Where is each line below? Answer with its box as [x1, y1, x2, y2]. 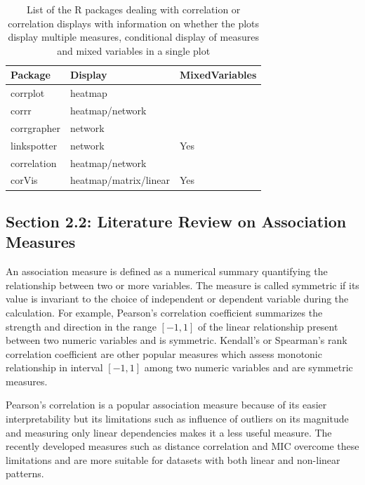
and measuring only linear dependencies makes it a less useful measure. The [6, 425, 332, 439]
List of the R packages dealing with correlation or [26, 2, 241, 16]
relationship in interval [6, 360, 103, 375]
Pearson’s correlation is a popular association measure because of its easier [6, 397, 327, 412]
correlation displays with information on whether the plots [8, 15, 260, 30]
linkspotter [11, 138, 58, 152]
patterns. [6, 466, 44, 481]
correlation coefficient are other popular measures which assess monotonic [6, 346, 322, 361]
